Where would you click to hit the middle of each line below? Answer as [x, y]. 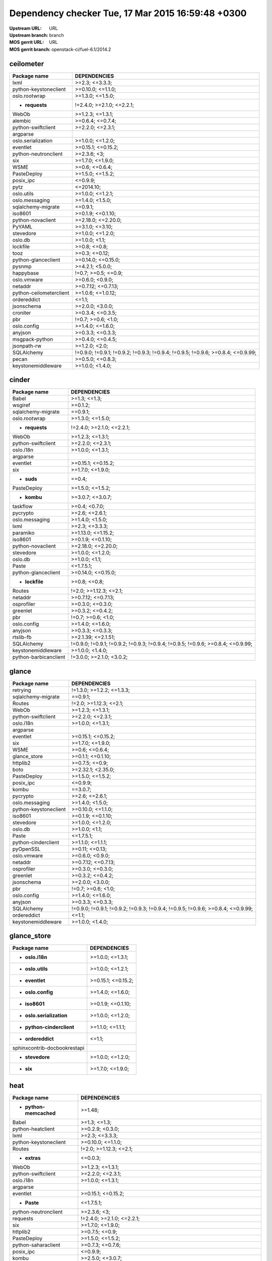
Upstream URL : [26, 28]
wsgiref [21, 405]
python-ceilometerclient [41, 293]
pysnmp [22, 266]
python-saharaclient [36, 1245]
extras [33, 1158]
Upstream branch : [29, 35]
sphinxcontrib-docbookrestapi [48, 1048]
